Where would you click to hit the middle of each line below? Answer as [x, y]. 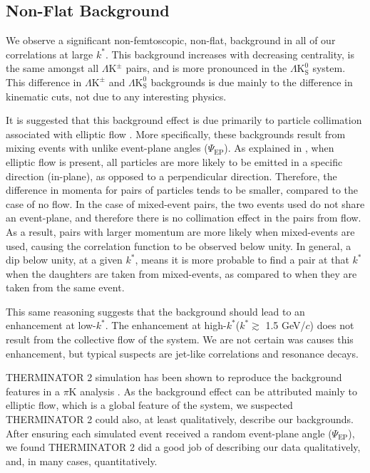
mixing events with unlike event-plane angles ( [107, 148]
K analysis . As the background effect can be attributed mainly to [213, 391]
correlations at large [50, 54]
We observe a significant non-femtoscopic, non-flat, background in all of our [171, 40]
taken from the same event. [65, 287]
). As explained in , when [279, 148]
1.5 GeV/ [286, 325]
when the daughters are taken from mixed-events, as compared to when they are [181, 273]
